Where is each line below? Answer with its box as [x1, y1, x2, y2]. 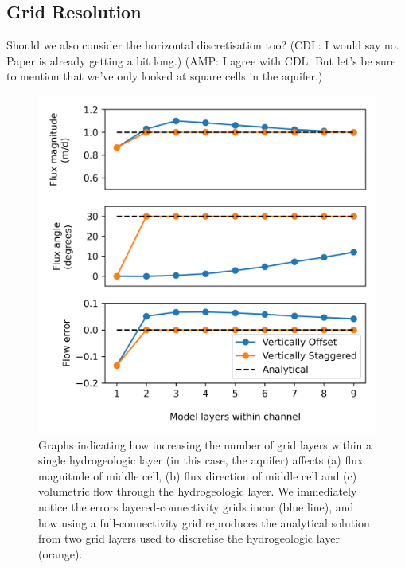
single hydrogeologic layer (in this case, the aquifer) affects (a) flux [38, 452, 364, 468]
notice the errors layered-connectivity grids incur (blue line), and [38, 498, 354, 515]
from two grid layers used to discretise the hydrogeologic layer [38, 530, 340, 546]
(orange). [38, 545, 83, 562]
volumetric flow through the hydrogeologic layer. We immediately [38, 483, 357, 499]
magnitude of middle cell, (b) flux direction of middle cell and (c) [38, 467, 357, 484]
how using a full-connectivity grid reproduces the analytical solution [38, 514, 370, 531]
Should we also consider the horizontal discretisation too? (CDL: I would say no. [6, 37, 399, 53]
